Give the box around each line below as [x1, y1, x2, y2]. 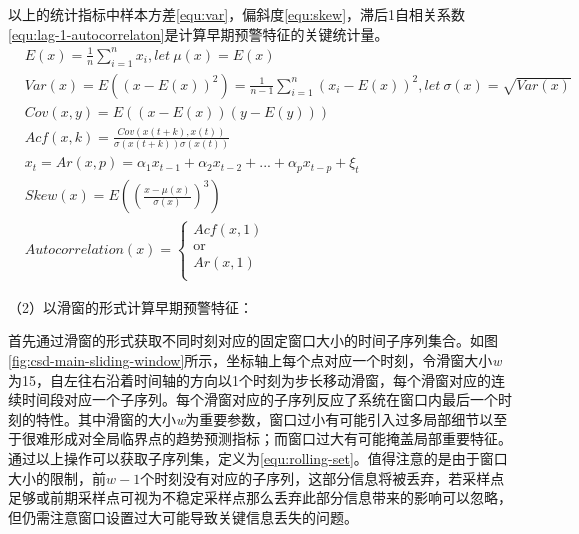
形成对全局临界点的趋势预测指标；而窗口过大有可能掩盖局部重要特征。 [49, 428, 512, 449]
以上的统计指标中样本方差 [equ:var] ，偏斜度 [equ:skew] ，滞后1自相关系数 [8, 4, 466, 24]
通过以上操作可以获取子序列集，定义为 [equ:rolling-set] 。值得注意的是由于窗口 [8, 447, 508, 468]
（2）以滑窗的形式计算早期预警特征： [8, 296, 253, 317]
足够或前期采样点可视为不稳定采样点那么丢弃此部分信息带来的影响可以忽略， [8, 487, 512, 508]
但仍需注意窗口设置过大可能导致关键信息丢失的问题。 [8, 506, 358, 527]
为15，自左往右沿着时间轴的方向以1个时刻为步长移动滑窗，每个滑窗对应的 [8, 369, 491, 390]
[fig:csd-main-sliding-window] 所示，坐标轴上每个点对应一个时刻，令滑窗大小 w [8, 349, 502, 370]
